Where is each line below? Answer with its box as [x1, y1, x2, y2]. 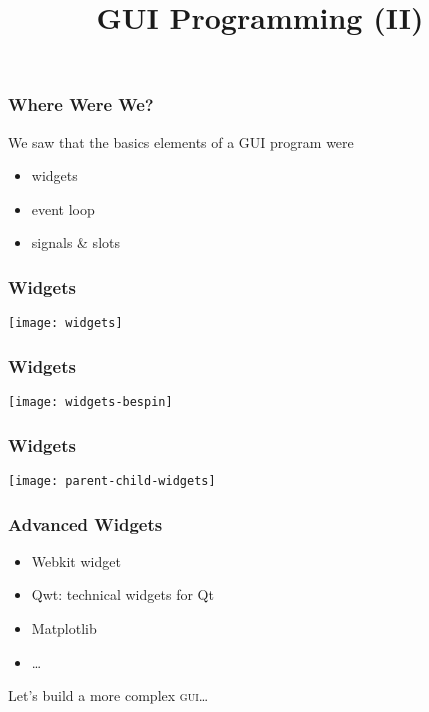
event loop [31, 198, 95, 219]
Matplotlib [31, 618, 97, 639]
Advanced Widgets [8, 511, 163, 536]
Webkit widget [31, 550, 121, 571]
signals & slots [31, 232, 120, 253]
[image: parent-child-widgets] [8, 474, 216, 489]
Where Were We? [8, 92, 154, 117]
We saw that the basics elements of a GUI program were [8, 131, 354, 152]
